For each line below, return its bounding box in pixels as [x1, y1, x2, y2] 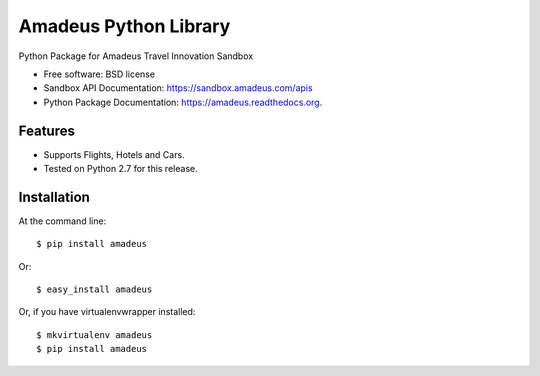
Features [18, 122, 75, 139]
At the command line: [18, 215, 107, 227]
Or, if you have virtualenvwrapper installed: [18, 306, 196, 318]
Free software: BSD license [43, 68, 155, 80]
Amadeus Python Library [18, 15, 231, 37]
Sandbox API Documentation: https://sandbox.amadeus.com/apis [43, 82, 314, 94]
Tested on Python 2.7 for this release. [43, 163, 199, 175]
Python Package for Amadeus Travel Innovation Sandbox [18, 50, 254, 62]
